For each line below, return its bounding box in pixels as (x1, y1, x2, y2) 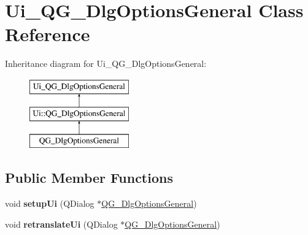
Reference (5, 21, 90, 47)
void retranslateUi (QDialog (5, 217, 118, 230)
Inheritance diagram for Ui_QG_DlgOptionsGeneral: (5, 57, 207, 70)
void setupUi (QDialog (5, 197, 94, 210)
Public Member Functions (5, 168, 173, 187)
